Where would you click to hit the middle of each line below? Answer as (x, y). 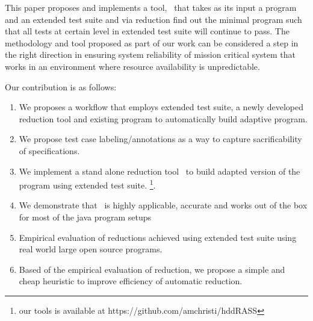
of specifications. (49, 150)
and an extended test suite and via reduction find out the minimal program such (153, 19)
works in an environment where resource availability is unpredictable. (132, 66)
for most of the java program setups (85, 217)
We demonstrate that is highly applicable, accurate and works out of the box (163, 205)
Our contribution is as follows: (61, 86)
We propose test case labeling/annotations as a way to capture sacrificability (160, 139)
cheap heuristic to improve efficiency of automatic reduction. (131, 281)
